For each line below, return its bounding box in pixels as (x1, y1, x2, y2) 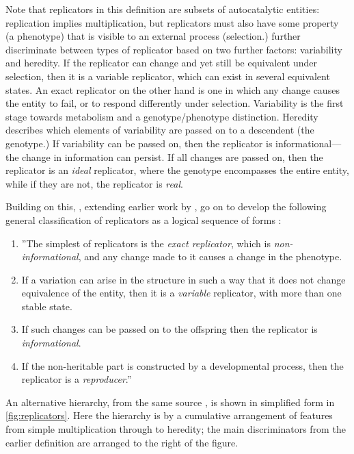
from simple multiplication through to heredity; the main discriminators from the (5, 422, 346, 436)
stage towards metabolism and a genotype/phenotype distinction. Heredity (5, 109, 318, 123)
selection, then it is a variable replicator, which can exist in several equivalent (5, 68, 330, 83)
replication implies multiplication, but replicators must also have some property (5, 15, 339, 29)
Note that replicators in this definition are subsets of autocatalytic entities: (5, 2, 320, 16)
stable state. (21, 299, 72, 313)
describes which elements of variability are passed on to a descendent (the (5, 123, 314, 137)
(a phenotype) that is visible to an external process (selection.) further (5, 29, 301, 43)
